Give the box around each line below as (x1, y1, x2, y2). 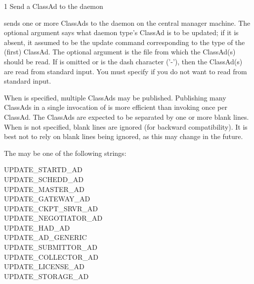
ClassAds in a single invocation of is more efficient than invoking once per (4, 102, 227, 112)
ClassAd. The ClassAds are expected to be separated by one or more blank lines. (4, 111, 249, 122)
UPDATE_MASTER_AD (4, 184, 85, 194)
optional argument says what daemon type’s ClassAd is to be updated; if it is (4, 27, 239, 38)
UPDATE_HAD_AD (4, 222, 70, 233)
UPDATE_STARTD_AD (4, 164, 83, 175)
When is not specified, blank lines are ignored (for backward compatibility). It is (4, 121, 248, 132)
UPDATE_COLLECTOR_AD (4, 251, 98, 262)
